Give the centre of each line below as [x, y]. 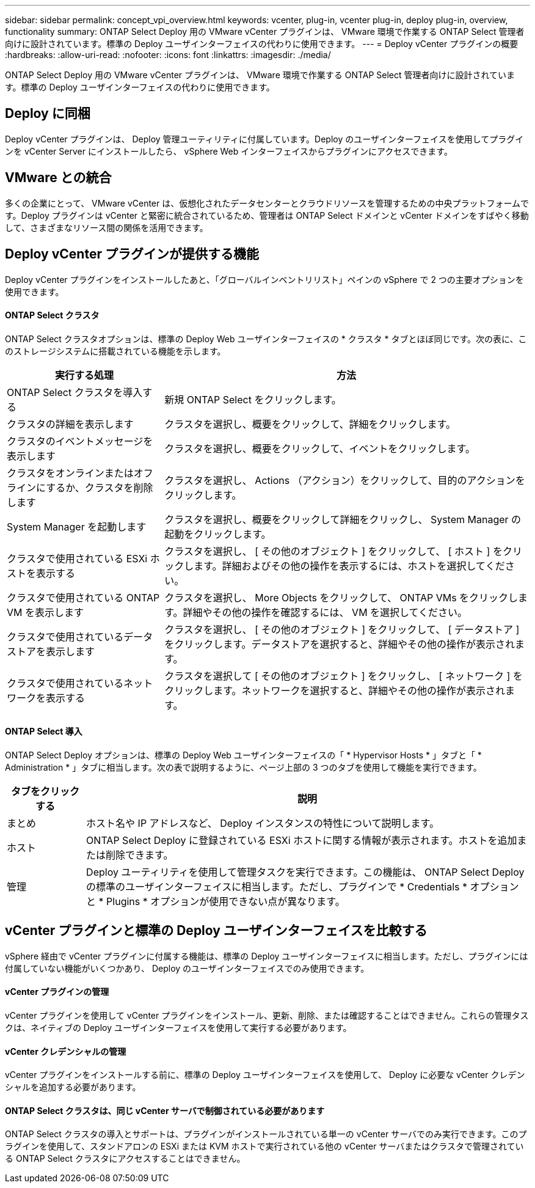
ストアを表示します [51, 651]
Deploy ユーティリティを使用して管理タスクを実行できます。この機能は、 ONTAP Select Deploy [305, 872]
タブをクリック [45, 791]
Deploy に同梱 [48, 114]
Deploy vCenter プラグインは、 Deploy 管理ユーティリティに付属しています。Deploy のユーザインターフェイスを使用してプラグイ [264, 139]
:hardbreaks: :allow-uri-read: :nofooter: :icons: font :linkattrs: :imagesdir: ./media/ [168, 55]
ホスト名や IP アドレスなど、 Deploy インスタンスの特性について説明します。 [263, 823]
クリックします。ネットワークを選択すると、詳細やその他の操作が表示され [335, 690]
